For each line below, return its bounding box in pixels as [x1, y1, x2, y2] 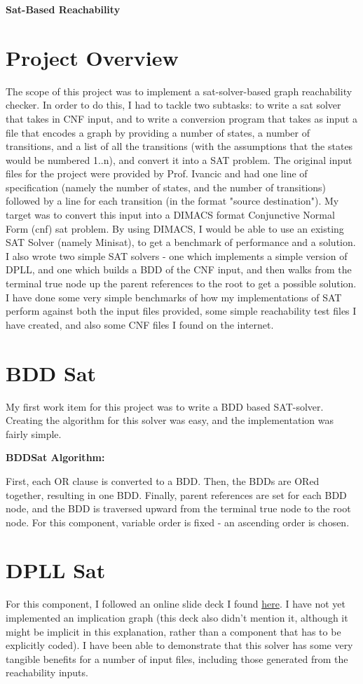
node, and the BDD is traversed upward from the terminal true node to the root [6, 501, 351, 516]
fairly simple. [6, 426, 62, 441]
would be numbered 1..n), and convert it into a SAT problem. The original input [6, 152, 352, 167]
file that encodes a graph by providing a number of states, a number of [6, 125, 310, 139]
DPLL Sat [6, 556, 106, 584]
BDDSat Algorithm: [6, 450, 105, 465]
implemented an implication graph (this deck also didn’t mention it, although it [6, 610, 348, 624]
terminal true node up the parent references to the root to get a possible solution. [6, 276, 357, 291]
